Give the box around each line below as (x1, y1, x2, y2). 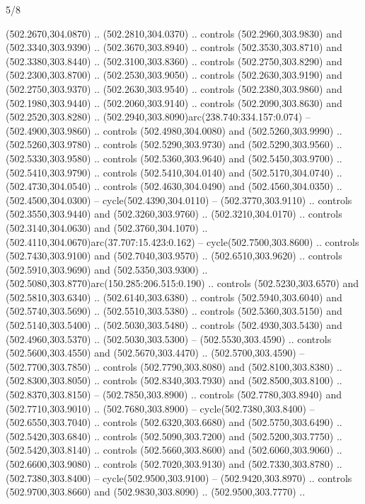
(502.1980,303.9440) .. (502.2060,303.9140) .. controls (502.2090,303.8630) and (6, 95, 342, 110)
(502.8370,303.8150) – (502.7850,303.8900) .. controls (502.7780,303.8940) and (6, 387, 342, 402)
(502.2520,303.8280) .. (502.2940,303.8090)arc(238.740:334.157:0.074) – (6, 109, 311, 124)
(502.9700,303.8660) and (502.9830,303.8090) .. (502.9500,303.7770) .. (6, 484, 306, 499)
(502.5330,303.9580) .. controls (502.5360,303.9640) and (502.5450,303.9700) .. (6, 150, 342, 165)
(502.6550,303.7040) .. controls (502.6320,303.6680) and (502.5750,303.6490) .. (6, 415, 342, 430)
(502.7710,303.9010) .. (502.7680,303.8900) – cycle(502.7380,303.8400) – (6, 401, 315, 415)
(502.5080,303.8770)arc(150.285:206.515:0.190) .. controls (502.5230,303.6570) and (6, 276, 359, 291)
